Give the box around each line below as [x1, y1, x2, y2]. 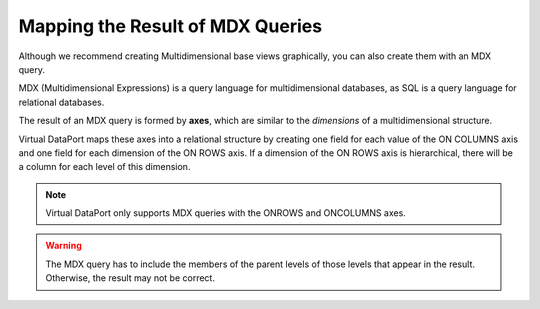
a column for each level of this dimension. [18, 161, 191, 173]
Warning [45, 240, 82, 252]
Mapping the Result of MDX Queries [18, 15, 323, 37]
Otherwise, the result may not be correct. [45, 272, 215, 284]
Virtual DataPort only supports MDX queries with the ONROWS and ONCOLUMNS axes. [45, 207, 407, 219]
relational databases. [18, 96, 105, 108]
